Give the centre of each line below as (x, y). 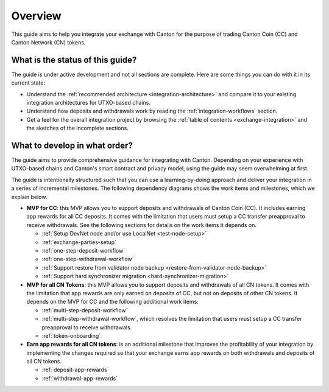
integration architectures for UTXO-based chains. (89, 103)
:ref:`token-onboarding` (71, 335)
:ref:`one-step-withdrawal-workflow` (88, 259)
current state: (28, 83)
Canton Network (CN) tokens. (48, 42)
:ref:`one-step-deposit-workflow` (83, 250)
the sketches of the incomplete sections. (78, 128)
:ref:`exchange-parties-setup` (79, 242)
